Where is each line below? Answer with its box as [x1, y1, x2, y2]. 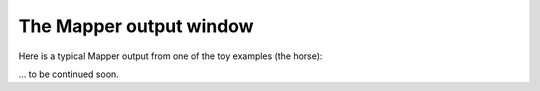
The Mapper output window [18, 15, 254, 37]
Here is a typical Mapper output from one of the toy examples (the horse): [18, 50, 323, 62]
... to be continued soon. [18, 68, 119, 80]
